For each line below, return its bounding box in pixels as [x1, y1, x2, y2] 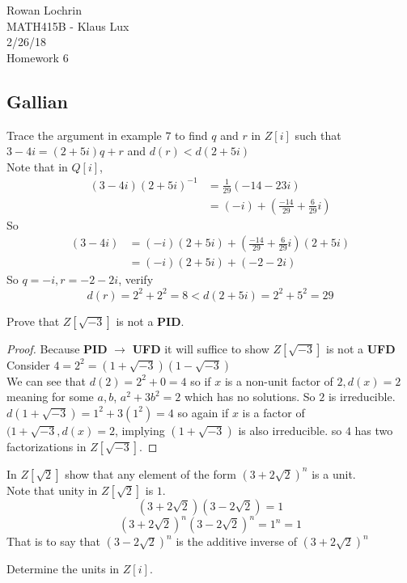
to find [175, 126, 208, 143]
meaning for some [6, 388, 94, 405]
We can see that [6, 372, 87, 389]
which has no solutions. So [184, 388, 316, 405]
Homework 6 [6, 49, 69, 65]
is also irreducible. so [238, 421, 342, 438]
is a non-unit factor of [224, 372, 333, 389]
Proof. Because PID [6, 340, 108, 357]
